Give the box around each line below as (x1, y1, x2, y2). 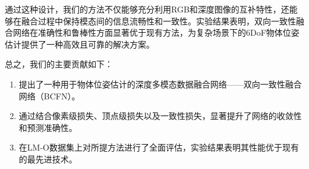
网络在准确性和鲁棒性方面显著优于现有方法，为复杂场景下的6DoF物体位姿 (12, 26, 299, 39)
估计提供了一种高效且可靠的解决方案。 (5, 37, 154, 50)
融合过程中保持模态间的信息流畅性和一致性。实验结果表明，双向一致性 (21, 14, 296, 27)
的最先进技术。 (18, 152, 77, 165)
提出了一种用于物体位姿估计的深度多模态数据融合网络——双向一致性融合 (18, 77, 302, 90)
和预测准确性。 (18, 121, 77, 133)
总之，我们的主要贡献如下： (5, 58, 113, 70)
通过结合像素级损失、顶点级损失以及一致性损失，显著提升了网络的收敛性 (18, 109, 302, 122)
